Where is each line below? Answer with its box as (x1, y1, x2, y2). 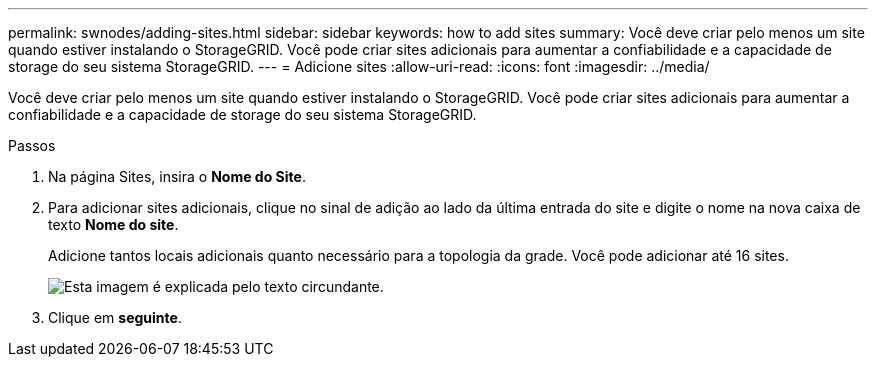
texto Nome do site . (48, 216, 179, 233)
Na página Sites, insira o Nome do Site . (48, 168, 306, 185)
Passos (8, 137, 56, 154)
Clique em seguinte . (48, 309, 182, 326)
